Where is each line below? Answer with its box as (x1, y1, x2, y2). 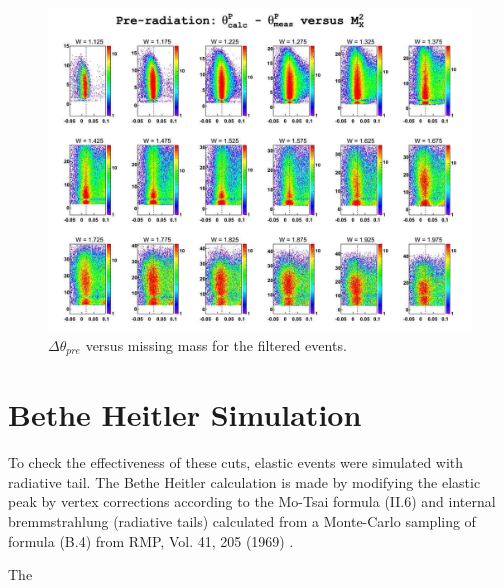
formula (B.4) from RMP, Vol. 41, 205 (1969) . (8, 530, 294, 551)
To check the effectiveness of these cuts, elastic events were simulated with (8, 452, 464, 473)
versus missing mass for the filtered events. (85, 334, 347, 355)
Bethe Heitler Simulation (8, 394, 362, 435)
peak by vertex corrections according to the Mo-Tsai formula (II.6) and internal (8, 491, 496, 512)
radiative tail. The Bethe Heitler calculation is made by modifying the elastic (8, 471, 481, 492)
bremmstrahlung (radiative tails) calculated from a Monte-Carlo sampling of (8, 510, 476, 531)
